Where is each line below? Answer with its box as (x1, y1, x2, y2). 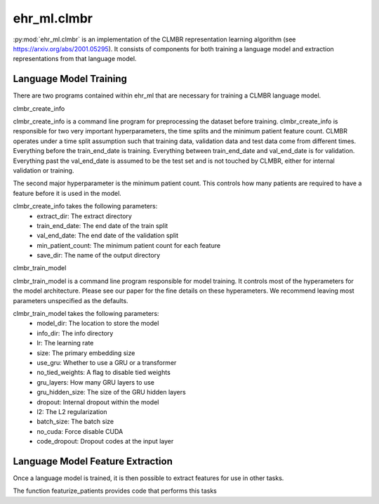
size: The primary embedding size (36, 348, 135, 357)
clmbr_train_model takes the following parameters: (13, 310, 159, 318)
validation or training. (13, 166, 74, 175)
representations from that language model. (13, 55, 137, 63)
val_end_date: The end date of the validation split (36, 232, 179, 240)
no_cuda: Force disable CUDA (36, 427, 124, 435)
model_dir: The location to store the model (36, 319, 159, 328)
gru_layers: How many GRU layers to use (36, 378, 154, 386)
